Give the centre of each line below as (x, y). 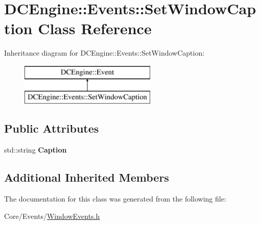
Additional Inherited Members (87, 177)
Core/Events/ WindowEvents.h (52, 216)
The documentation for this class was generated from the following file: (115, 199)
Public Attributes (52, 128)
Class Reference (95, 28)
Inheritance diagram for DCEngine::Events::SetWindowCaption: (104, 53)
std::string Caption (36, 150)
